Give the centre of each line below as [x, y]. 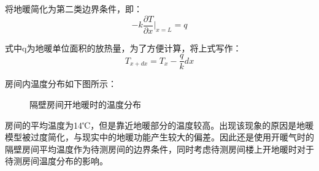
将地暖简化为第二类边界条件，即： [74, 9]
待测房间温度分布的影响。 [56, 161]
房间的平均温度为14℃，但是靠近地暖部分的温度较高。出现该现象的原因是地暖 [159, 125]
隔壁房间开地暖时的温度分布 [85, 104]
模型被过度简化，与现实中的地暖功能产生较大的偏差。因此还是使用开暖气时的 [159, 137]
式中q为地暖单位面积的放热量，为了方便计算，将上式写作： [123, 47]
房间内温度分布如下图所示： [61, 84]
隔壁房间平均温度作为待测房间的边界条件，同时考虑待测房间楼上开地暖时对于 [159, 149]
